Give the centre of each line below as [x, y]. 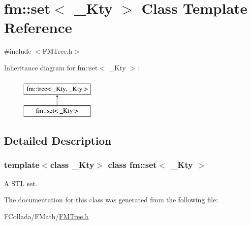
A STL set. [21, 183]
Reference [38, 27]
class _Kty [72, 165]
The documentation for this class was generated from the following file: [111, 200]
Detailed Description [58, 141]
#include [18, 51]
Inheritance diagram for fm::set [51, 67]
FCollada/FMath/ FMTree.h [47, 216]
